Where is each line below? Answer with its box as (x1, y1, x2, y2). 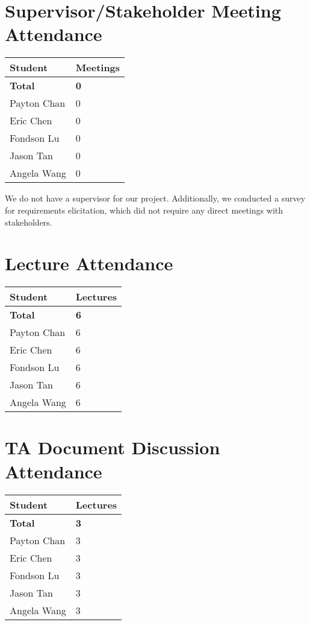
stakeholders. (5, 215, 52, 228)
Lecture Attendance (5, 251, 173, 276)
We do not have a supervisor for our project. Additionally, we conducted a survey (5, 192, 306, 205)
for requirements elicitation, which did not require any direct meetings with (5, 203, 284, 216)
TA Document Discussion (5, 435, 220, 460)
